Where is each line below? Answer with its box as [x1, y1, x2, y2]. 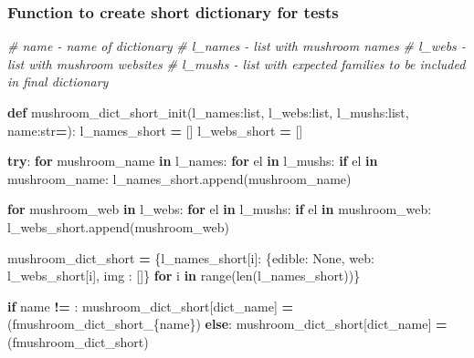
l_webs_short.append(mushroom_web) [7, 217, 229, 236]
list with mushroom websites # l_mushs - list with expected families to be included [7, 54, 466, 73]
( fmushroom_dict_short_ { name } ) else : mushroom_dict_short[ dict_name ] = [7, 314, 448, 333]
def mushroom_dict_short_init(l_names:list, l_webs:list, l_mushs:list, [7, 103, 409, 121]
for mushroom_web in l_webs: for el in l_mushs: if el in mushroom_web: [7, 199, 432, 219]
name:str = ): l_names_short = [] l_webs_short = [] [7, 120, 303, 139]
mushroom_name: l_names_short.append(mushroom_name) [7, 169, 352, 188]
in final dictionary [7, 72, 109, 91]
